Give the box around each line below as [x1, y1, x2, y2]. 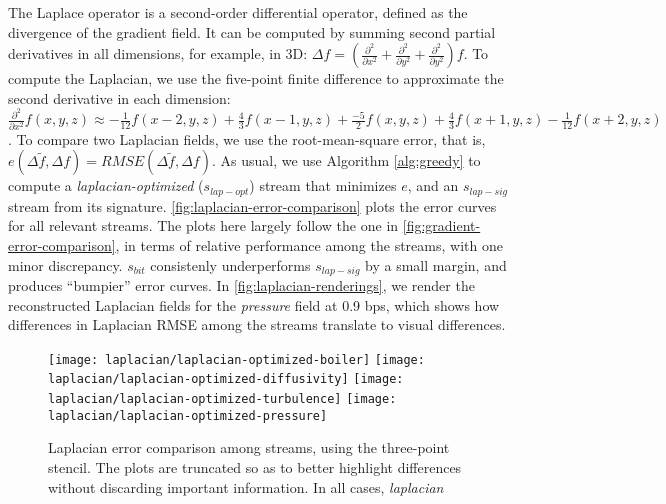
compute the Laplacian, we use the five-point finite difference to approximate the [8, 68, 504, 89]
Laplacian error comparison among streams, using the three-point [48, 437, 450, 458]
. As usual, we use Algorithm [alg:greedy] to [211, 150, 481, 171]
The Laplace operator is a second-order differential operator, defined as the [8, 2, 468, 22]
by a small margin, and [365, 254, 507, 275]
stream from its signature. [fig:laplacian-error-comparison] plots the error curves [8, 195, 497, 216]
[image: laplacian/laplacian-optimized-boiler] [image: [48, 352, 425, 367]
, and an [407, 175, 459, 196]
